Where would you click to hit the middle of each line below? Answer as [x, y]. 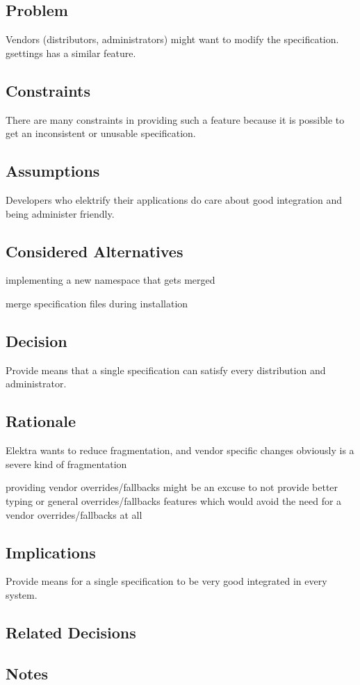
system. [22, 594]
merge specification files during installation [97, 303]
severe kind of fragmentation [66, 464]
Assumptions [53, 171]
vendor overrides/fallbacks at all [74, 514]
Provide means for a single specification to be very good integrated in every [166, 581]
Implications [51, 552]
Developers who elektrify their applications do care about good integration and [174, 199]
